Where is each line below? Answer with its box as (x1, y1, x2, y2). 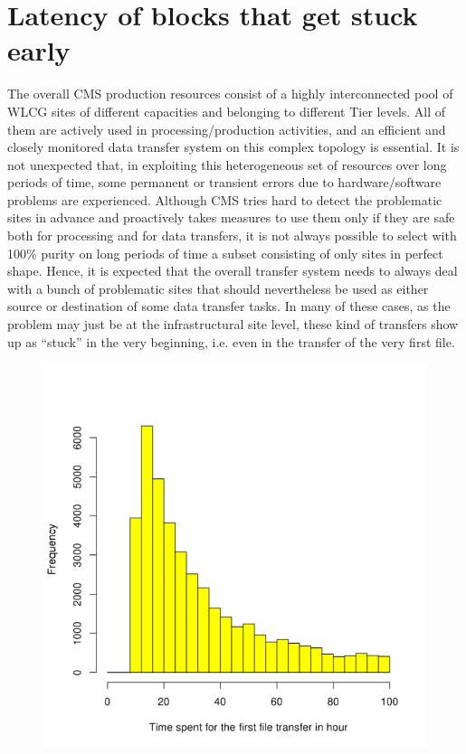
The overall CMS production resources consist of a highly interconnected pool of (7, 84, 453, 103)
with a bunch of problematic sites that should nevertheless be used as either (7, 278, 429, 297)
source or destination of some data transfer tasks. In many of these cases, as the (7, 297, 451, 316)
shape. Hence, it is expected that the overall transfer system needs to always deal (7, 261, 458, 280)
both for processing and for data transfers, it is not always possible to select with (7, 226, 457, 245)
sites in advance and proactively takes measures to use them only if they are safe (7, 208, 455, 227)
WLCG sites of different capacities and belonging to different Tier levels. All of (7, 101, 446, 120)
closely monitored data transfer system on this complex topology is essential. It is (7, 137, 460, 156)
